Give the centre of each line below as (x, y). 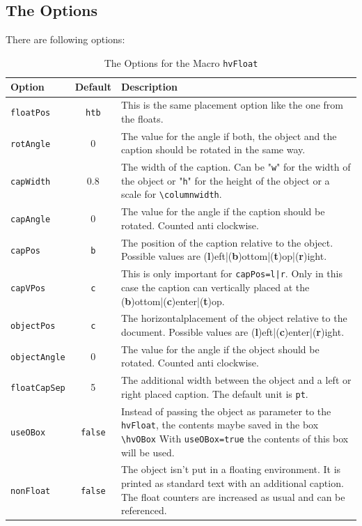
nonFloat (31, 491)
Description (149, 87)
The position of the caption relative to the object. (227, 242)
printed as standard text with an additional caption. (232, 483)
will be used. (148, 452)
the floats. (142, 118)
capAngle (31, 220)
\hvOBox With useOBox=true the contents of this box (235, 438)
